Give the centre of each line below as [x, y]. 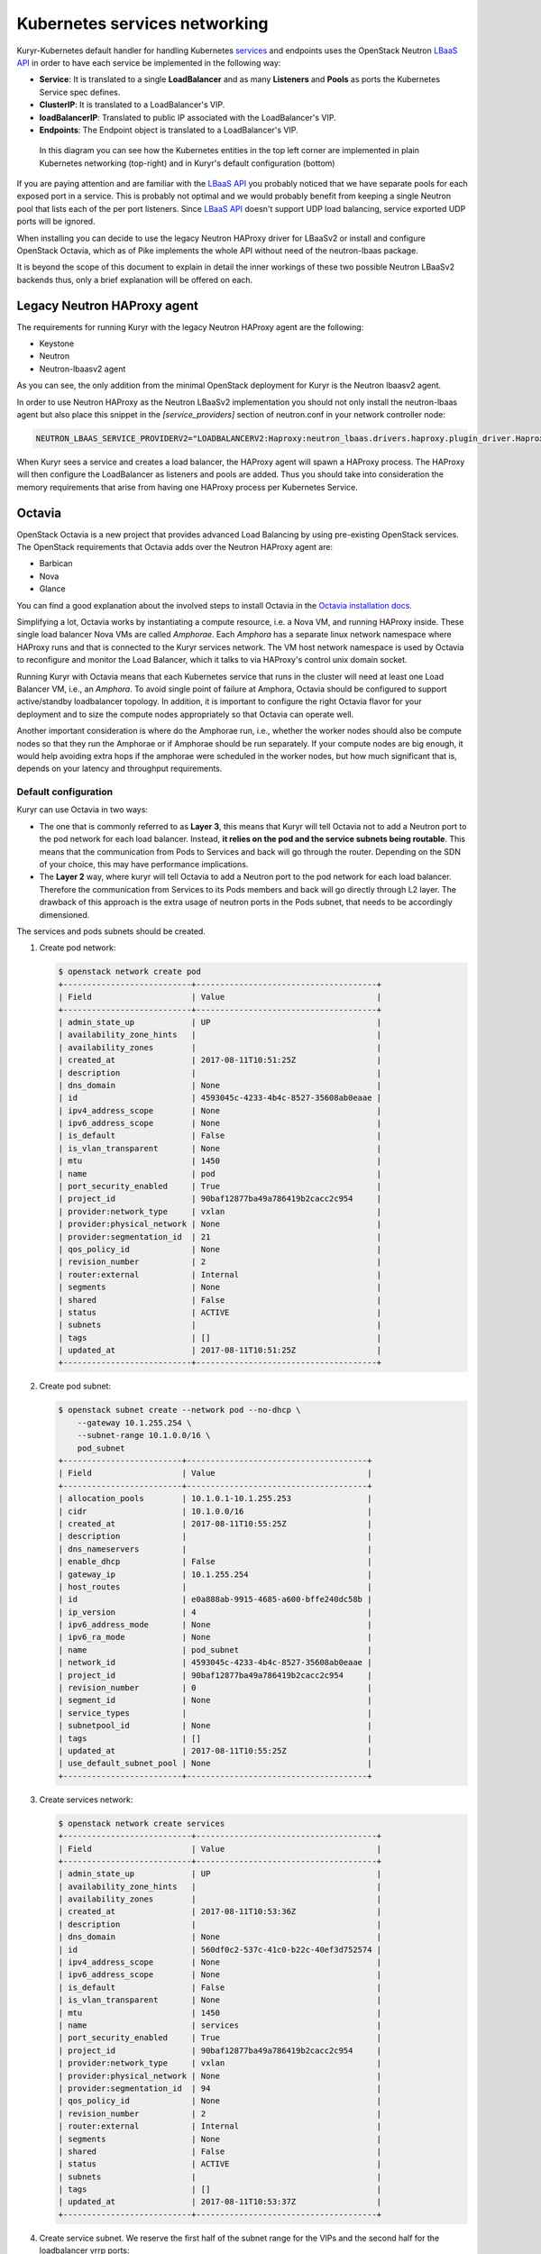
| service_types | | [215, 1713]
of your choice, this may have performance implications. [144, 865]
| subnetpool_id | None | [215, 1726]
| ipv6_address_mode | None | [215, 1625]
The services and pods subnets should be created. [111, 931]
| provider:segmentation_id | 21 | [220, 1237]
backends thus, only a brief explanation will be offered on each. [135, 279]
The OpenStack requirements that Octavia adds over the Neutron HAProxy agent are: [175, 547]
